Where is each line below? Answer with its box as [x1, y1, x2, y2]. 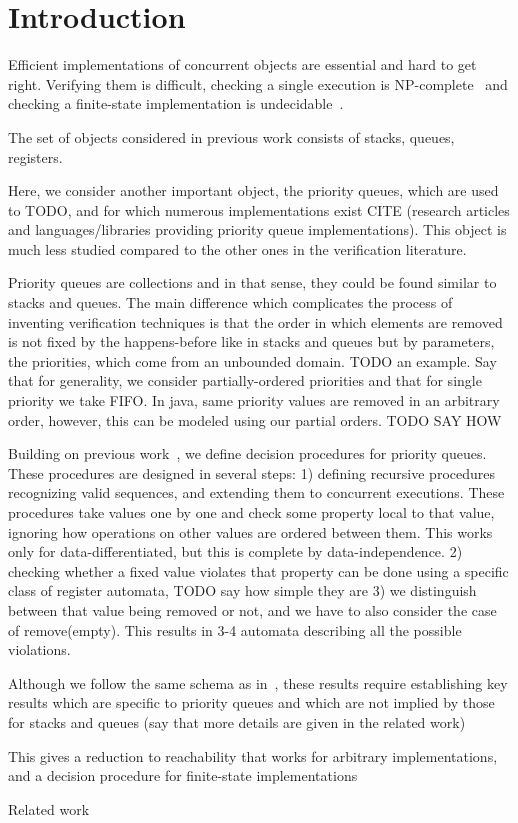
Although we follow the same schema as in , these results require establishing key [8, 672, 508, 693]
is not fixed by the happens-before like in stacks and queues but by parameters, [8, 331, 495, 352]
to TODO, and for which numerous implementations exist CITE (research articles [8, 199, 510, 220]
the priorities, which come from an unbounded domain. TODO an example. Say [8, 350, 497, 371]
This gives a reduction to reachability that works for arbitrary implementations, [8, 745, 498, 766]
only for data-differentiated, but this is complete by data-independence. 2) [8, 541, 463, 562]
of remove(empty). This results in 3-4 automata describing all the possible [8, 619, 462, 640]
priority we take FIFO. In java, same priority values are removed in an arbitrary [8, 390, 500, 411]
